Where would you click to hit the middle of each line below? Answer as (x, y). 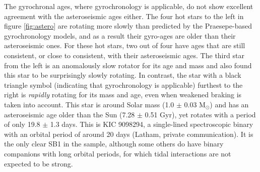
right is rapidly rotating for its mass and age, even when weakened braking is (123, 95)
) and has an (229, 104)
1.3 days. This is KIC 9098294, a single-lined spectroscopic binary (152, 124)
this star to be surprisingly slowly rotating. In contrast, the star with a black (123, 75)
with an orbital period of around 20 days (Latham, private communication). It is (129, 134)
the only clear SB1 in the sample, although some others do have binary (114, 144)
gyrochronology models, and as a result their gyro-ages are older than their (120, 35)
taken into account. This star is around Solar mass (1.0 (89, 104)
